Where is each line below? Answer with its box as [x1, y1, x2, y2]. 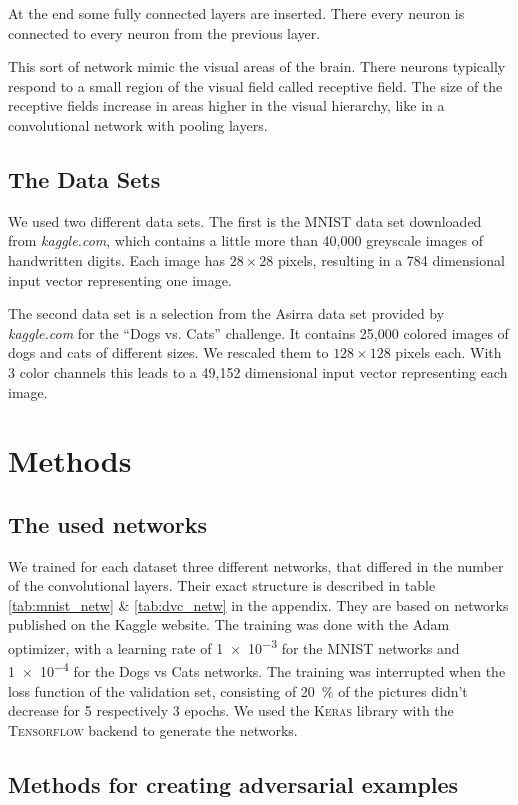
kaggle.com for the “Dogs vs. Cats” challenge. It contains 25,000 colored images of [8, 322, 509, 343]
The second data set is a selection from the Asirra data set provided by [8, 303, 445, 324]
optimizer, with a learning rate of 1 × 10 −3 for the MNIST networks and [8, 635, 460, 658]
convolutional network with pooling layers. [8, 114, 268, 135]
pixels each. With [395, 342, 502, 363]
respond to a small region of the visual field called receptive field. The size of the [8, 75, 503, 96]
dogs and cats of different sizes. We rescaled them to [8, 342, 329, 363]
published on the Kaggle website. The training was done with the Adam [8, 614, 450, 635]
